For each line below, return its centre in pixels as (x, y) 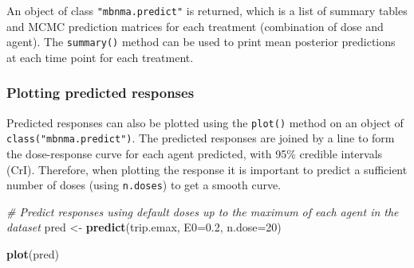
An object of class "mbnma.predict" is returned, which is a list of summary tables (207, 10)
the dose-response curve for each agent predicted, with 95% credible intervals (195, 154)
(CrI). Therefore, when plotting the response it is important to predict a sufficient (207, 169)
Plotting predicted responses (101, 93)
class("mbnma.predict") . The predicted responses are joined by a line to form (201, 138)
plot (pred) (33, 254)
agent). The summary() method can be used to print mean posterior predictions (201, 42)
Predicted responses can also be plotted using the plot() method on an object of (205, 122)
